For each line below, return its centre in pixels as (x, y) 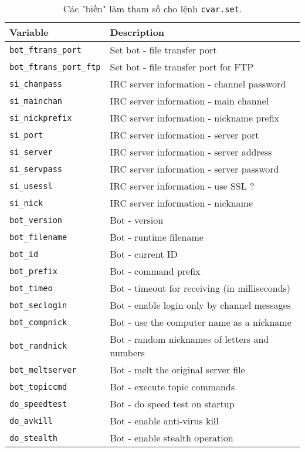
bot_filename (38, 237)
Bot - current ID (144, 254)
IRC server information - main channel (189, 101)
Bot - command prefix (155, 271)
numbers (127, 353)
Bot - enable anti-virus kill (164, 421)
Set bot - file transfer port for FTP (182, 67)
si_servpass (36, 169)
